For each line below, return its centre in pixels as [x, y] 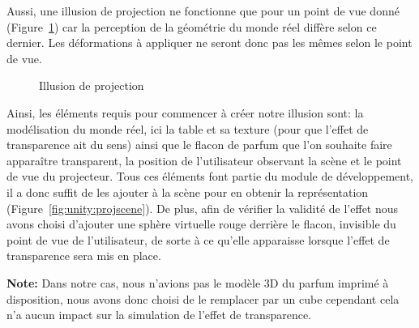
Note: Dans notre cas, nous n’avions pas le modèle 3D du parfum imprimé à [198, 282]
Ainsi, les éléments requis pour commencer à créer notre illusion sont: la [185, 112]
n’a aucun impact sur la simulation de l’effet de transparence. [159, 315]
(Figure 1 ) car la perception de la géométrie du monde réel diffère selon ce [192, 26]
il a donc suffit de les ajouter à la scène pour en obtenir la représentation [188, 192]
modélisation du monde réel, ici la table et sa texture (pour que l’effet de [188, 128]
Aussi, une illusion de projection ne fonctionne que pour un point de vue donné [203, 11]
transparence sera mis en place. [84, 256]
